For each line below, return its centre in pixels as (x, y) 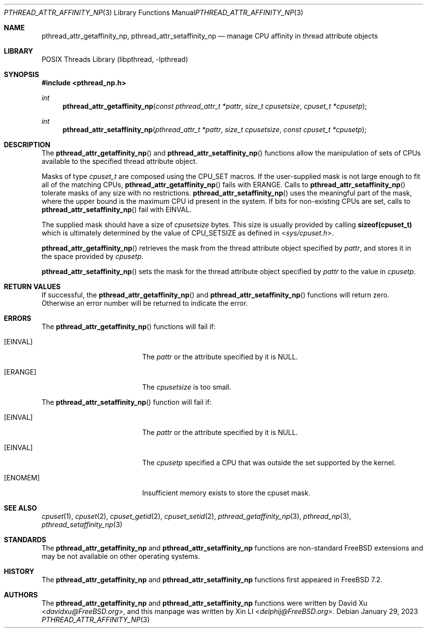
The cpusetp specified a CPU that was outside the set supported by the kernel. (269, 463)
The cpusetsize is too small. (187, 387)
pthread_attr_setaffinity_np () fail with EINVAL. (116, 209)
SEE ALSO (20, 508)
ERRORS (18, 318)
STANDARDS (25, 540)
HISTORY (19, 571)
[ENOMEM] (22, 478)
